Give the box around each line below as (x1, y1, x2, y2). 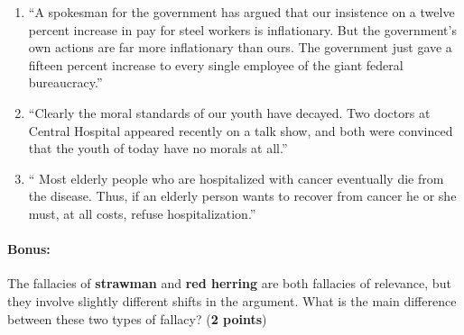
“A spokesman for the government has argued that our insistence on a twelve (28, 3, 455, 21)
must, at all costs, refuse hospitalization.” (28, 204, 256, 222)
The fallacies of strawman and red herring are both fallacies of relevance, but (7, 274, 451, 293)
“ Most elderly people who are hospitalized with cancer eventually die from (28, 168, 444, 187)
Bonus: (7, 240, 51, 258)
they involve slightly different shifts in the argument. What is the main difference (7, 291, 457, 310)
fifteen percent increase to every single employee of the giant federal (28, 55, 404, 74)
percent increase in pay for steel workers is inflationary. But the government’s (28, 20, 457, 39)
